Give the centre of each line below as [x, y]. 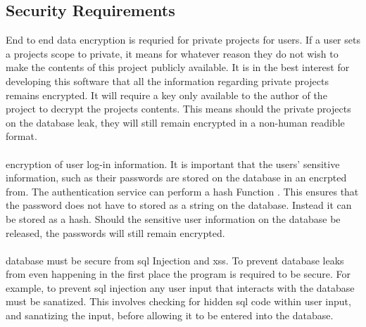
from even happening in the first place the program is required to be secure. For [178, 274]
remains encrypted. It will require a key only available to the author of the [166, 95]
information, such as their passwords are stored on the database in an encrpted [176, 178]
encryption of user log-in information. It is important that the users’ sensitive [173, 163]
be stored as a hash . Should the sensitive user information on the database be [173, 218]
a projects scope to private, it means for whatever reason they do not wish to [172, 53]
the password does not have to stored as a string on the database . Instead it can [179, 205]
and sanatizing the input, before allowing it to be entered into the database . [170, 315]
